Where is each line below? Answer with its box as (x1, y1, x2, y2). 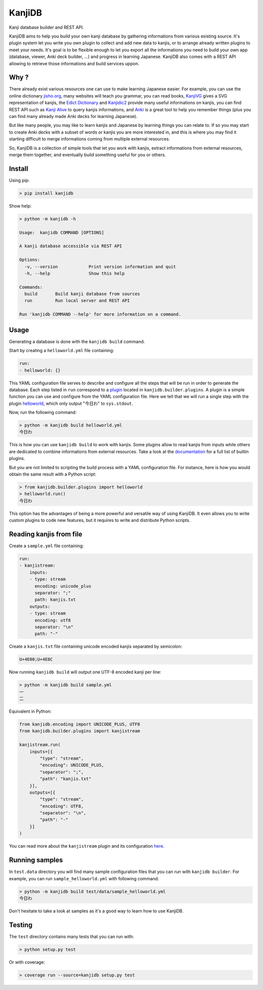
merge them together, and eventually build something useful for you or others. (9, 152, 166, 158)
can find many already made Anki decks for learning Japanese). (9, 113, 138, 119)
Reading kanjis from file (9, 530, 83, 538)
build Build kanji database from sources (24, 291, 140, 297)
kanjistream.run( (19, 742, 61, 748)
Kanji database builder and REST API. (9, 24, 84, 30)
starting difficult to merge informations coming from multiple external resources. (9, 136, 170, 142)
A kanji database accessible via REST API (19, 243, 122, 249)
